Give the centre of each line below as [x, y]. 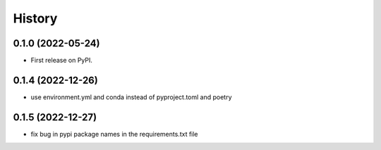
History [35, 18]
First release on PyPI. [62, 61]
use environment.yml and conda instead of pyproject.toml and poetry [131, 97]
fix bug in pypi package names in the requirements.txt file [114, 134]
